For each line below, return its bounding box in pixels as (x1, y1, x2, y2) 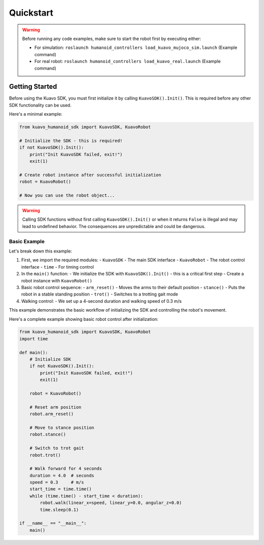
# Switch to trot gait (29, 445, 84, 451)
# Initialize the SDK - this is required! (19, 138, 123, 144)
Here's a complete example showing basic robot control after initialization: (9, 316, 158, 322)
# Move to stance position (29, 425, 95, 430)
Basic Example (9, 238, 45, 245)
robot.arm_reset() (29, 411, 74, 417)
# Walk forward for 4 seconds (29, 466, 102, 471)
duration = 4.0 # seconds (29, 473, 95, 478)
